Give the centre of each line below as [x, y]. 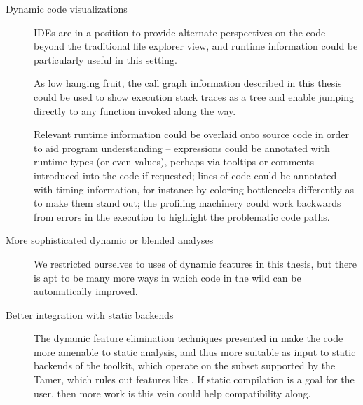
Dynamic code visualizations [67, 8]
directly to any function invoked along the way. [135, 110]
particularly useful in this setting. [105, 59]
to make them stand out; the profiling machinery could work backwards [187, 203]
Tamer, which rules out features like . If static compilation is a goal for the [194, 379]
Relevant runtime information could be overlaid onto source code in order [192, 134]
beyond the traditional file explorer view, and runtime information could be [196, 46]
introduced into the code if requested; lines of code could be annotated [185, 175]
